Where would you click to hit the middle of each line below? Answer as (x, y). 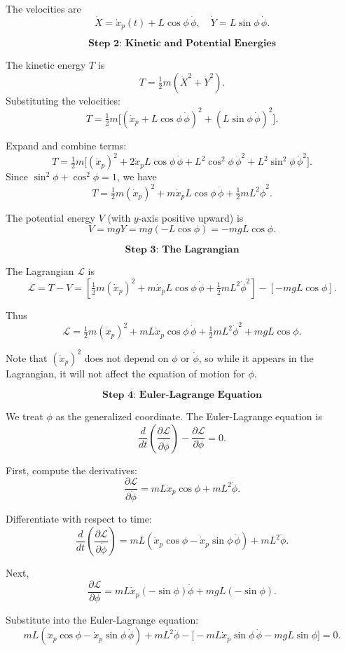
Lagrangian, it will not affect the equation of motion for (125, 373)
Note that (27, 357)
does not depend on (126, 357)
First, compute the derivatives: (71, 470)
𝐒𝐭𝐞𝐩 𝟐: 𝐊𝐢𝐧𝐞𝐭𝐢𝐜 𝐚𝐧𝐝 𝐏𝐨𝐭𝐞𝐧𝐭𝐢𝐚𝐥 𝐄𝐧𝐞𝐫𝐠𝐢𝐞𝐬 (182, 44)
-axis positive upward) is (191, 217)
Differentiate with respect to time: (79, 519)
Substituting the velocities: (63, 100)
